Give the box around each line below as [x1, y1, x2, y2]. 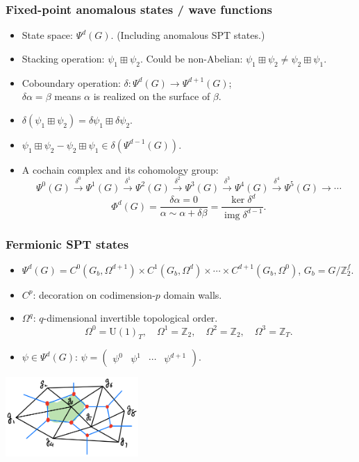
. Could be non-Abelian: [140, 51, 243, 65]
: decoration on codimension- [33, 287, 156, 302]
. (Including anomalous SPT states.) [110, 28, 265, 42]
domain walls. [163, 287, 222, 302]
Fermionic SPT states [6, 235, 129, 252]
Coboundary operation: [22, 75, 121, 90]
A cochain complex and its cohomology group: [22, 162, 219, 176]
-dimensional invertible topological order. [43, 311, 218, 325]
